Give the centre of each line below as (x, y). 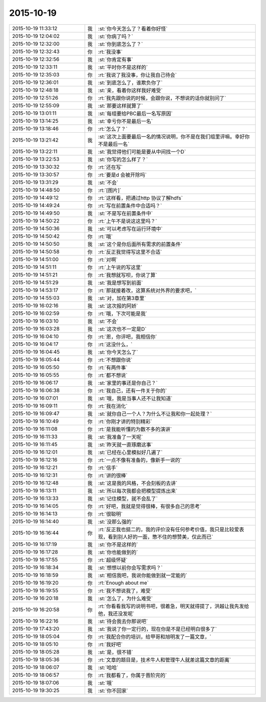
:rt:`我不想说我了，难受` (125, 591)
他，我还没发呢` (116, 613)
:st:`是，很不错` (116, 652)
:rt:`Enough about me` (123, 583)
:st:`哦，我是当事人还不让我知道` (135, 398)
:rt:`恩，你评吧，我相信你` (127, 336)
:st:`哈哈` (108, 667)
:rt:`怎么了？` (113, 129)
